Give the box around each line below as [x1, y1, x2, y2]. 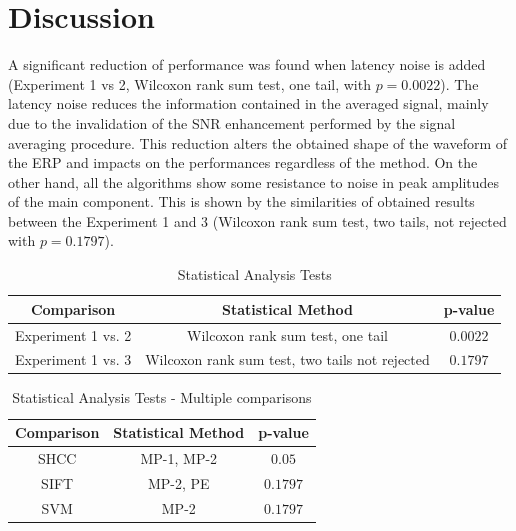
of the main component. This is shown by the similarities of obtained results [8, 191, 475, 212]
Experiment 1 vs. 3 [15, 349, 132, 370]
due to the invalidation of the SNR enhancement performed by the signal [8, 112, 456, 133]
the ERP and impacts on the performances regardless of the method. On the [8, 152, 478, 173]
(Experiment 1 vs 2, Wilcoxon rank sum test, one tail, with [8, 73, 371, 94]
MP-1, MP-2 [140, 447, 218, 468]
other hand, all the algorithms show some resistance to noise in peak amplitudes [8, 171, 500, 192]
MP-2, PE [147, 472, 210, 493]
